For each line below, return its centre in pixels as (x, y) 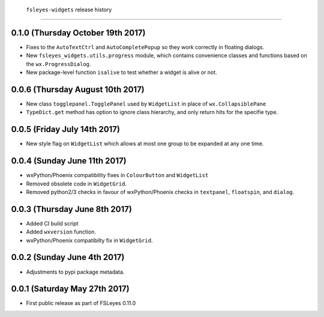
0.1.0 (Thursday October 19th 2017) (78, 33)
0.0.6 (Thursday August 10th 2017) (78, 89)
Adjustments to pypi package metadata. (75, 272)
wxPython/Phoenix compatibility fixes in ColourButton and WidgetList (117, 175)
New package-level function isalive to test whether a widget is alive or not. (121, 73)
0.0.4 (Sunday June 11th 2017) (69, 161)
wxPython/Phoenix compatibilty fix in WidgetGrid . (89, 240)
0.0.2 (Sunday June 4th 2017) (68, 257)
